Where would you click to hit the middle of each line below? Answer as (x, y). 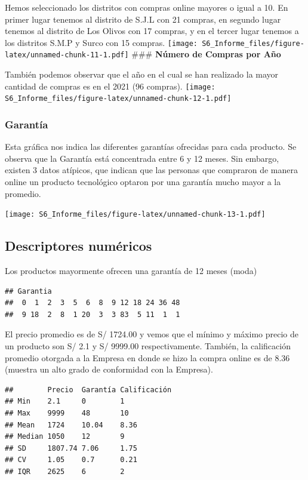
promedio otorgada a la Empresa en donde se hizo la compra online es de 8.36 (147, 357)
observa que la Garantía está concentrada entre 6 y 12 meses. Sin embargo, (142, 158)
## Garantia (28, 291)
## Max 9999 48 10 (67, 413)
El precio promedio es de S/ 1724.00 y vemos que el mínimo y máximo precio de (152, 334)
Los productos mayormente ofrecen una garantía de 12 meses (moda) (131, 271)
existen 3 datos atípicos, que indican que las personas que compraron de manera (151, 170)
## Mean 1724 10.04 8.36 (71, 425)
